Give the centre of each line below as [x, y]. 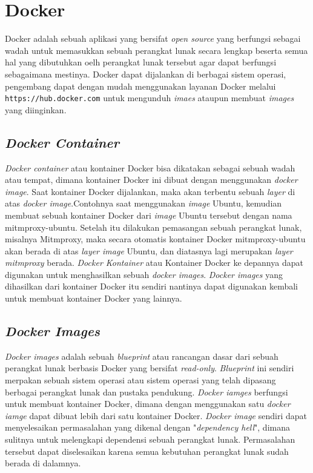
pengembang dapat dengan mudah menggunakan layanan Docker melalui [140, 86]
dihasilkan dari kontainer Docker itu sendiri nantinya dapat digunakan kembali [151, 286]
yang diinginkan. [36, 109]
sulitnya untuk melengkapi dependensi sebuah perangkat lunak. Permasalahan [150, 439]
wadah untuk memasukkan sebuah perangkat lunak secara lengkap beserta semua [156, 50]
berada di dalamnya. [43, 463]
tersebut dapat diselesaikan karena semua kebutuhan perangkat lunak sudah [147, 451]
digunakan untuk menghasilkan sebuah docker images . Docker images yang [144, 274]
